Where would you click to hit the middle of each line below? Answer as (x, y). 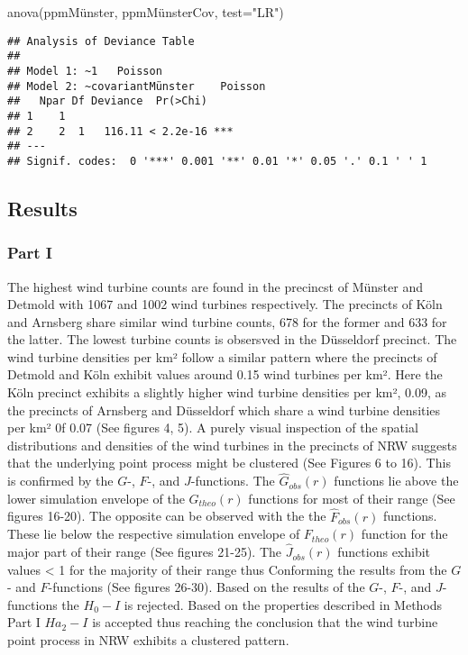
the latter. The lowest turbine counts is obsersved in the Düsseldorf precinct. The (232, 339)
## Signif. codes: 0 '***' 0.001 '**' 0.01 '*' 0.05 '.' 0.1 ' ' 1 (217, 161)
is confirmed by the (60, 481)
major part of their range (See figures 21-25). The (144, 552)
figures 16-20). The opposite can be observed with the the (167, 516)
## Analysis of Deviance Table (101, 41)
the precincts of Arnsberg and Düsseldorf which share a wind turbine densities (224, 409)
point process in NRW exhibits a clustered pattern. (148, 640)
